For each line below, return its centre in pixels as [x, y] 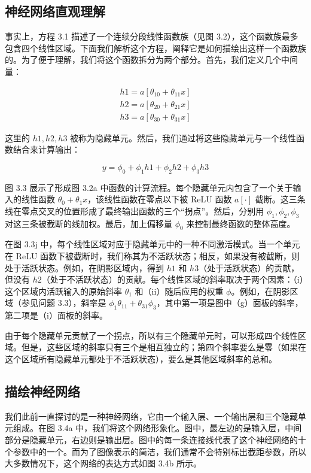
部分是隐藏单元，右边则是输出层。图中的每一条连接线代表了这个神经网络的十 [155, 439]
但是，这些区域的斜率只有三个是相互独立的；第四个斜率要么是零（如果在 [164, 347]
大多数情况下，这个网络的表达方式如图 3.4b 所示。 [103, 463]
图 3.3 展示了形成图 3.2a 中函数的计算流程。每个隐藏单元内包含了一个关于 [149, 187]
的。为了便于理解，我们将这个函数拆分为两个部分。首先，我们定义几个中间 [151, 60]
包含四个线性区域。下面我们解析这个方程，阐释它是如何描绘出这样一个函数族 [155, 48]
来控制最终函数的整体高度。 [241, 223]
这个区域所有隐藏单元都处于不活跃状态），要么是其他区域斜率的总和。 [141, 358]
